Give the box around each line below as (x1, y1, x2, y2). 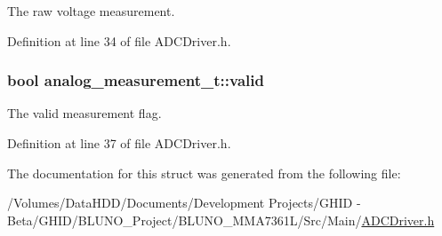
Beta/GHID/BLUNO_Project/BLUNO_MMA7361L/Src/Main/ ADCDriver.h (7, 210, 435, 229)
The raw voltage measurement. (7, 2, 175, 20)
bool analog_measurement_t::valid (7, 69, 264, 91)
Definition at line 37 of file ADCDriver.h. (7, 134, 231, 152)
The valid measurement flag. (7, 104, 162, 122)
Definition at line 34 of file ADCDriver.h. (7, 31, 231, 50)
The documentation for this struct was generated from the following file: (7, 163, 401, 182)
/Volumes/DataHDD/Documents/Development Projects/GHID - (7, 193, 361, 212)
